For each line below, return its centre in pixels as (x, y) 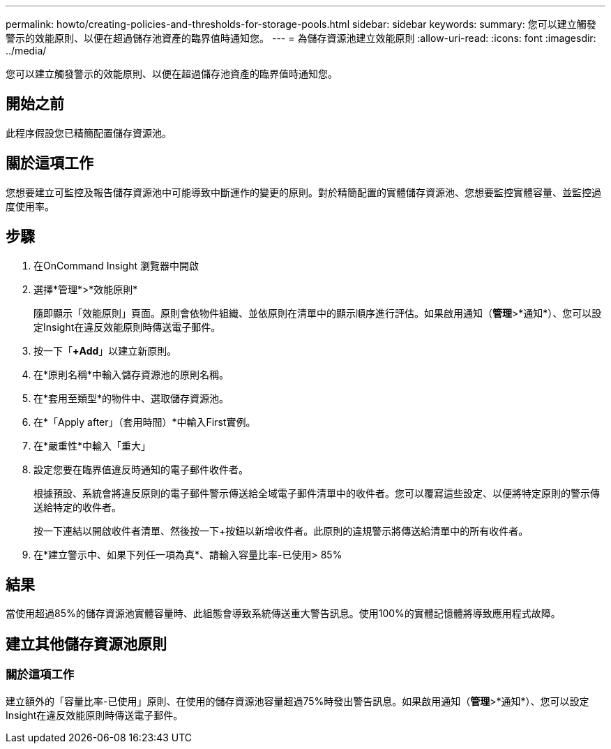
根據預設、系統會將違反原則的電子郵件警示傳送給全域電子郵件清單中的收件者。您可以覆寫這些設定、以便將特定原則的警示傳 (317, 493)
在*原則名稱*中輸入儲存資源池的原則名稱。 (131, 374)
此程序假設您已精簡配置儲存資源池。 (89, 133)
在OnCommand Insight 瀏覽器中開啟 (116, 265)
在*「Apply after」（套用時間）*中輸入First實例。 (145, 422)
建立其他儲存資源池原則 (86, 644)
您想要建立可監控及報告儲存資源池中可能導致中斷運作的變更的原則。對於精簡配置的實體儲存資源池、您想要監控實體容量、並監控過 (303, 192)
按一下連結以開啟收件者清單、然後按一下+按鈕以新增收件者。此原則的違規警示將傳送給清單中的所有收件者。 (281, 531)
